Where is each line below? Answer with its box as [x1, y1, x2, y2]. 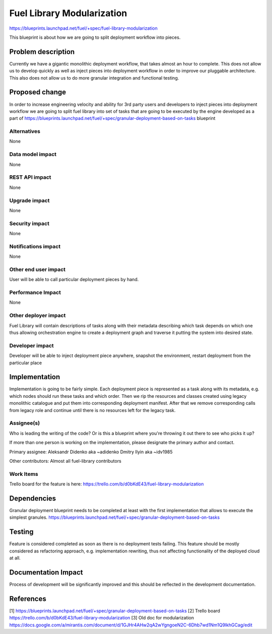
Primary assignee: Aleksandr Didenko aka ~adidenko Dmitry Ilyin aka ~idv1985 [9, 449, 173, 455]
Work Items [9, 470, 38, 477]
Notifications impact [9, 243, 60, 250]
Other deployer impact [9, 312, 66, 319]
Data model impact [9, 151, 57, 158]
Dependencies [9, 494, 56, 503]
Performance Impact [9, 289, 61, 296]
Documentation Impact [9, 568, 83, 577]
